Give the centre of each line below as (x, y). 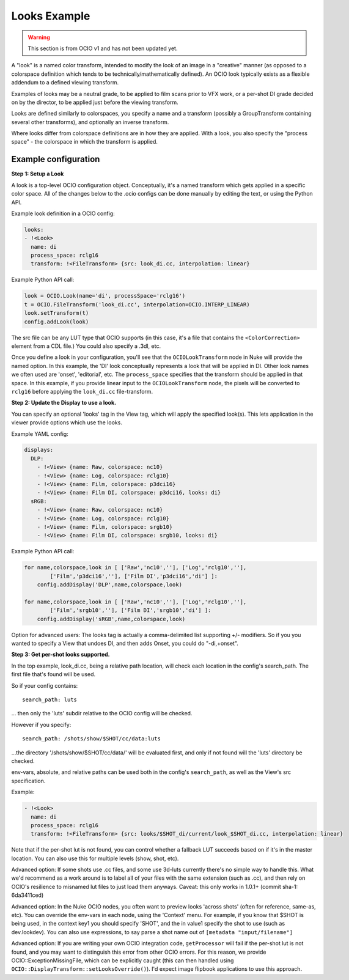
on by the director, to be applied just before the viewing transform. (95, 102)
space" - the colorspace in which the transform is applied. (85, 142)
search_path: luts (50, 700)
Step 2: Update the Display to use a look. (64, 403)
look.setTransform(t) (57, 313)
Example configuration (56, 159)
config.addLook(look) (57, 322)
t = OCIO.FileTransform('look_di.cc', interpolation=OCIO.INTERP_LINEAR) (137, 304)
